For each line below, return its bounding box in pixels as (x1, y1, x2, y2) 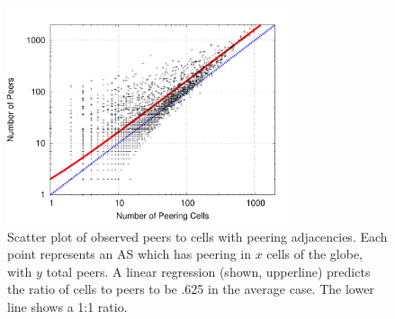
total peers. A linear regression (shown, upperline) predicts (46, 261, 371, 280)
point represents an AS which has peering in (7, 244, 252, 263)
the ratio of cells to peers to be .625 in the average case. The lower (7, 279, 374, 298)
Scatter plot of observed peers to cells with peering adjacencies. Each (7, 226, 388, 245)
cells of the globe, (266, 244, 363, 263)
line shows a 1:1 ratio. (7, 297, 128, 315)
